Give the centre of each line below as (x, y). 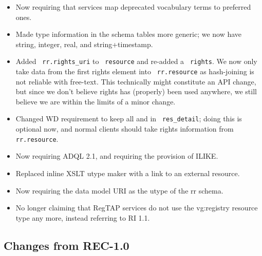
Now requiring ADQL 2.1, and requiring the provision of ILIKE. (117, 156)
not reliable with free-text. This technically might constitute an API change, (136, 81)
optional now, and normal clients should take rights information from (125, 129)
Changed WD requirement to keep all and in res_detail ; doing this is (129, 119)
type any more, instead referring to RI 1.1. (83, 217)
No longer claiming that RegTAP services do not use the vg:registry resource (137, 208)
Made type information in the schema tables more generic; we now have (129, 34)
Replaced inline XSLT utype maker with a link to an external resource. (128, 173)
